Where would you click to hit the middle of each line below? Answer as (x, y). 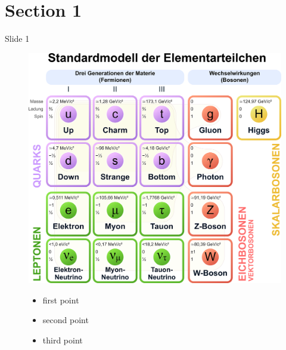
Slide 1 (17, 39)
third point (63, 340)
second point (66, 320)
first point (61, 300)
